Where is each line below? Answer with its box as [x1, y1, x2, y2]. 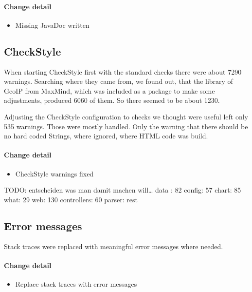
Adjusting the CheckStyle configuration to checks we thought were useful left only [4, 111, 248, 121]
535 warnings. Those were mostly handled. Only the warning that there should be [4, 121, 248, 131]
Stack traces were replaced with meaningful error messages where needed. [4, 241, 223, 251]
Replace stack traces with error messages [15, 278, 137, 289]
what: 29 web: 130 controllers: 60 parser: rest [4, 194, 138, 204]
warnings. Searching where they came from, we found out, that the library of [4, 76, 233, 86]
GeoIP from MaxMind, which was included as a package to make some [4, 85, 215, 96]
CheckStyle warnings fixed [15, 168, 94, 178]
